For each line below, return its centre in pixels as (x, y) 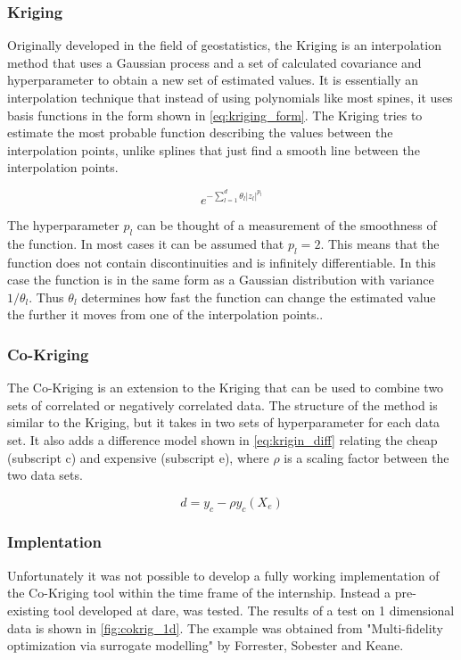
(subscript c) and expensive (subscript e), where (138, 457)
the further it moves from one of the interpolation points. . (165, 314)
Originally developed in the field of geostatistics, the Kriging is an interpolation (224, 45)
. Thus (46, 297)
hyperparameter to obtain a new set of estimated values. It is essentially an (213, 80)
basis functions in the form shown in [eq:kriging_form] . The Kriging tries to (215, 115)
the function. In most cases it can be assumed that (146, 243)
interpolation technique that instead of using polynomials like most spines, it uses (230, 97)
